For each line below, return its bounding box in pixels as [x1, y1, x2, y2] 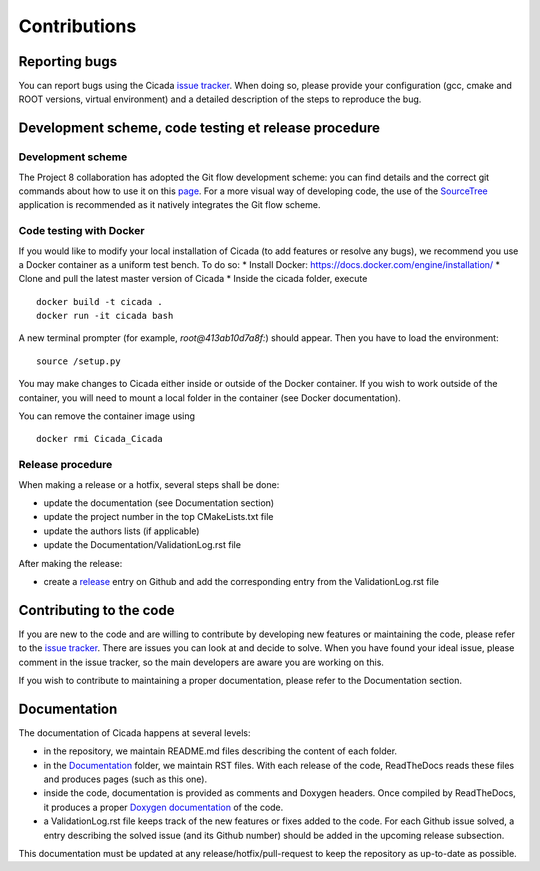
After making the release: [18, 557, 123, 569]
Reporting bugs [18, 53, 118, 70]
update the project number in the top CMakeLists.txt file [43, 511, 274, 523]
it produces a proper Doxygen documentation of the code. [43, 801, 284, 813]
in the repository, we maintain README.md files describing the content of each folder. [43, 745, 398, 757]
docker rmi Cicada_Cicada [36, 433, 164, 445]
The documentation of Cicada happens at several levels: [18, 726, 251, 739]
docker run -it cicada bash [36, 310, 174, 322]
